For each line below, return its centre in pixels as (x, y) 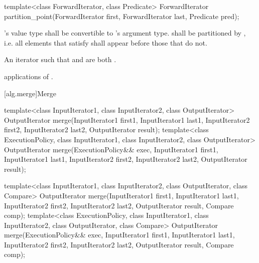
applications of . (29, 76)
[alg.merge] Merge (30, 93)
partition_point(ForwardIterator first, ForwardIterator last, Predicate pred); (122, 16)
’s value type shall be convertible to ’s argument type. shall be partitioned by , (125, 33)
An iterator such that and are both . (60, 59)
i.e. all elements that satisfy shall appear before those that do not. (106, 42)
